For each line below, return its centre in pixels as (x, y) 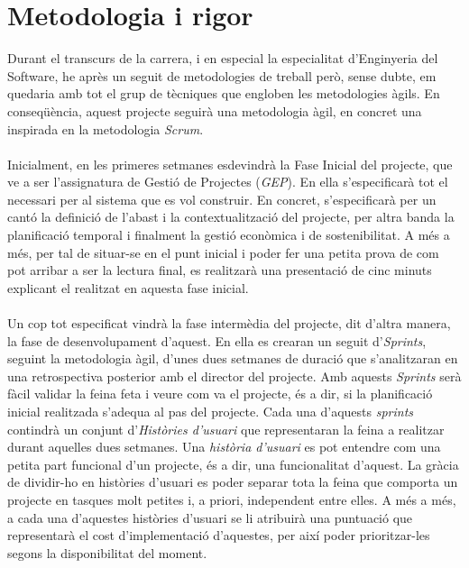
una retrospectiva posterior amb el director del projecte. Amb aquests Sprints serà (234, 376)
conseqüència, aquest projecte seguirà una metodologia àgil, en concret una (215, 110)
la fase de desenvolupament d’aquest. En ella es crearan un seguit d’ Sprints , (217, 340)
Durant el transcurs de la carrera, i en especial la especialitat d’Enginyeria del (223, 58)
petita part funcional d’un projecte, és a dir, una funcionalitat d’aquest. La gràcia (233, 464)
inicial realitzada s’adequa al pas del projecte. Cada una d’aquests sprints (211, 411)
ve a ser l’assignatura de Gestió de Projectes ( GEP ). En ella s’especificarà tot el (228, 182)
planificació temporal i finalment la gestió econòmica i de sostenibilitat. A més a (229, 235)
